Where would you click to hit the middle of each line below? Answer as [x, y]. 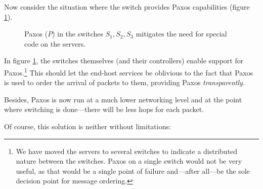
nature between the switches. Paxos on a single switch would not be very [129, 161]
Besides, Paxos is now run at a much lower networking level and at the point [123, 99]
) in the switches [78, 34]
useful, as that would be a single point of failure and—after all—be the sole [133, 171]
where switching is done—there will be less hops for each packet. [104, 109]
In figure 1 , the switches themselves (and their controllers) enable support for [124, 61]
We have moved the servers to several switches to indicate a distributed [127, 151]
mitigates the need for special [181, 34]
